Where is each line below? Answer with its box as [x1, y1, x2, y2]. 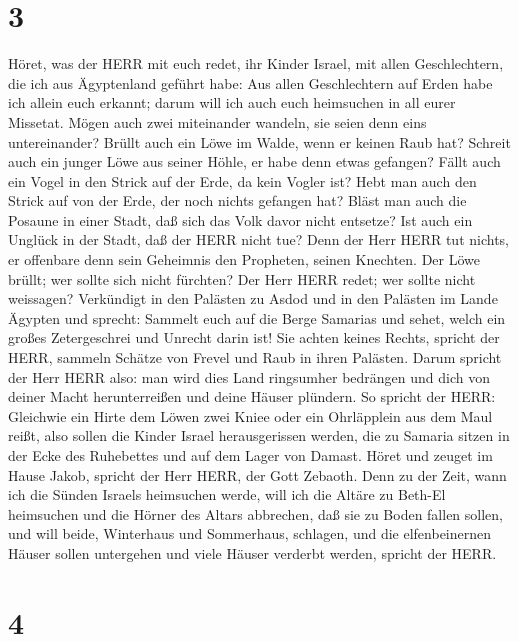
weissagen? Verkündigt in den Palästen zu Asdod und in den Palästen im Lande [8, 288, 498, 309]
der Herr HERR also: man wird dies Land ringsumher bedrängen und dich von [8, 366, 490, 387]
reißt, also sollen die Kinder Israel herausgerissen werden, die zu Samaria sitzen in [8, 425, 510, 446]
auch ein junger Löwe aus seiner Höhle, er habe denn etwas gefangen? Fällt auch [8, 151, 501, 172]
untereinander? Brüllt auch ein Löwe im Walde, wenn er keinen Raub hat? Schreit [8, 131, 511, 152]
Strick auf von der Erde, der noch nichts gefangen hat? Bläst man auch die [8, 190, 467, 211]
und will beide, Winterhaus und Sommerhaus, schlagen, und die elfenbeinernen [8, 523, 492, 544]
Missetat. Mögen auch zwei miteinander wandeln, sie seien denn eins [8, 111, 427, 132]
